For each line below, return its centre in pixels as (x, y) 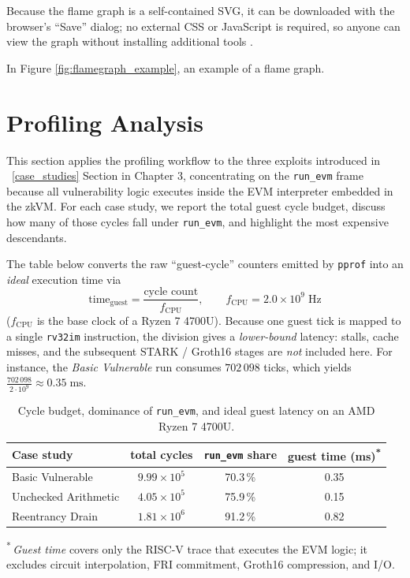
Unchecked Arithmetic (66, 496)
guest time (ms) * (335, 455)
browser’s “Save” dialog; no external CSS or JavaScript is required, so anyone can (203, 26)
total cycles (162, 455)
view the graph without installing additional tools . (130, 41)
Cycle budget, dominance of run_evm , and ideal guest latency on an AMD (196, 410)
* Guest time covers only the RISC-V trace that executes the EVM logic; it (187, 547)
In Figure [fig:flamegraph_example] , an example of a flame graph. (166, 67)
